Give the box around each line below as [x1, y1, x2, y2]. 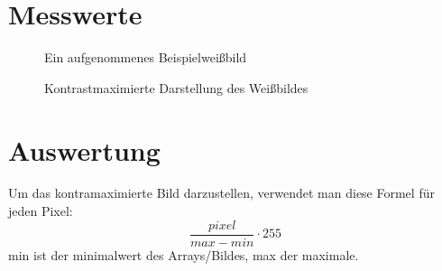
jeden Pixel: [8, 201, 73, 220]
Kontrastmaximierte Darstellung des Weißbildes [44, 78, 308, 97]
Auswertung [8, 131, 161, 168]
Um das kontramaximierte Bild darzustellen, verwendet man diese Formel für [8, 183, 435, 202]
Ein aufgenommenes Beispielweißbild [44, 48, 247, 67]
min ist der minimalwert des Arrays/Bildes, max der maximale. [8, 245, 359, 264]
